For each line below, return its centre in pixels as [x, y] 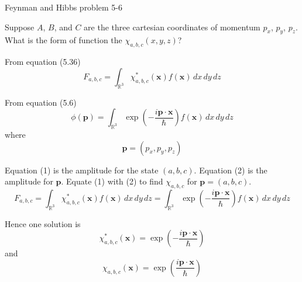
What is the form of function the [64, 40]
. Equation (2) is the [231, 170]
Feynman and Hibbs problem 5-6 [64, 7]
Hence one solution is [43, 223]
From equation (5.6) [41, 102]
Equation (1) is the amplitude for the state [82, 170]
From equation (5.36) [43, 62]
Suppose [20, 27]
